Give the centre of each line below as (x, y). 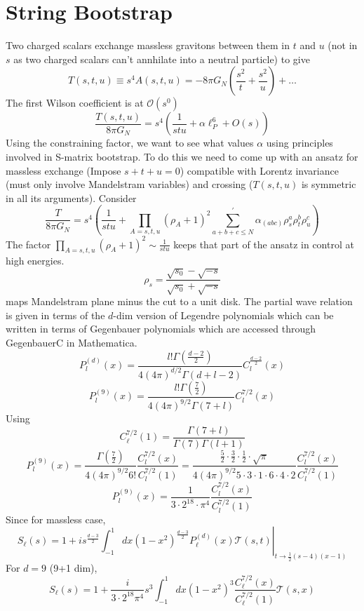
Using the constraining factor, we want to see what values (130, 143)
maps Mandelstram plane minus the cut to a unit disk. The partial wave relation (179, 301)
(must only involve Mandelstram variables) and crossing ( (129, 184)
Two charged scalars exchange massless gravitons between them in (148, 45)
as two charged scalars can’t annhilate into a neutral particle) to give (162, 59)
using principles (299, 143)
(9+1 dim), (73, 567)
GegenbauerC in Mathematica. (72, 343)
